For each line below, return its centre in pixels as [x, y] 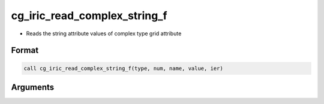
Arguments [33, 87]
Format [25, 51]
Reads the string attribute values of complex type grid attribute [104, 33]
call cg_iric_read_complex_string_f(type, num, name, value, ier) [123, 68]
